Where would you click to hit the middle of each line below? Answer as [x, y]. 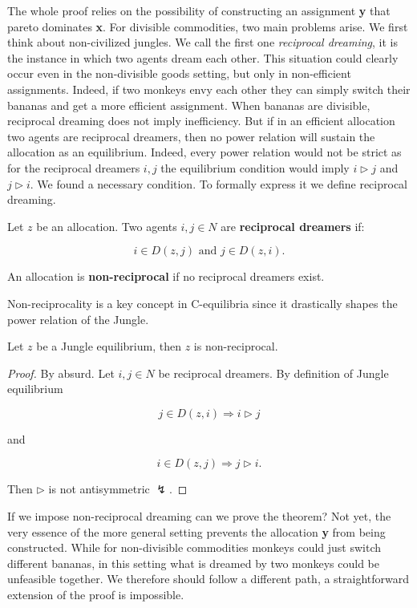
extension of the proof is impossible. [96, 595]
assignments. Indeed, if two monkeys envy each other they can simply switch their [209, 89]
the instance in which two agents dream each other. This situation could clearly [203, 57]
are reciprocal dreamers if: [293, 226]
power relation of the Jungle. [78, 319]
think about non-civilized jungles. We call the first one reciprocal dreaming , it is [202, 42]
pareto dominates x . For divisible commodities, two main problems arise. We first [208, 26]
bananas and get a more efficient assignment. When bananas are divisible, [189, 105]
